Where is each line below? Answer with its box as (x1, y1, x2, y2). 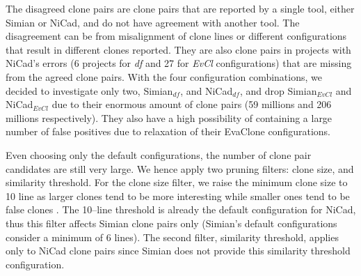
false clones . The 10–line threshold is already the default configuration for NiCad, (6, 202, 356, 217)
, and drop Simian (239, 83, 317, 98)
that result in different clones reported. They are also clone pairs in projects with (6, 42, 351, 56)
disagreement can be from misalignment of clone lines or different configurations (6, 29, 347, 43)
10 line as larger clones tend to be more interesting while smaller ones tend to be (6, 188, 350, 203)
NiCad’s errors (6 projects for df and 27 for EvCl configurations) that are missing (6, 56, 352, 70)
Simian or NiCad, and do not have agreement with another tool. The (6, 15, 300, 29)
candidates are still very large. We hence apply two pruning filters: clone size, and (6, 161, 354, 176)
